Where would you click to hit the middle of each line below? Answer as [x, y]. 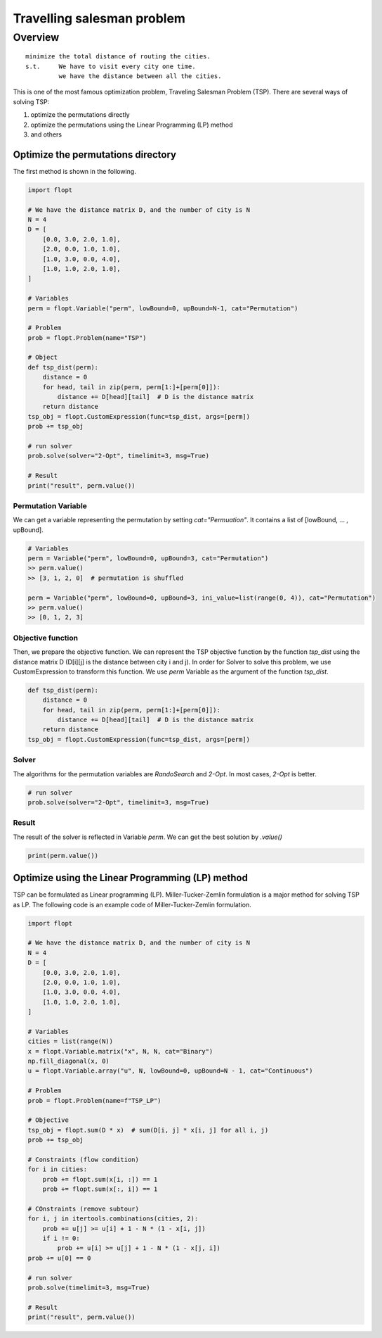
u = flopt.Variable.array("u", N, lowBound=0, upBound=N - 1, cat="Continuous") [170, 1071]
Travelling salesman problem [99, 18]
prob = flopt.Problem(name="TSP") [87, 337]
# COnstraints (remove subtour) [84, 1208]
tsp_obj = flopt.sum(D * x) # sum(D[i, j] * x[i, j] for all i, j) [148, 1130]
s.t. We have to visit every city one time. [111, 66]
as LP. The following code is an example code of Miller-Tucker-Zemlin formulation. [132, 904]
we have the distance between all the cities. [140, 76]
